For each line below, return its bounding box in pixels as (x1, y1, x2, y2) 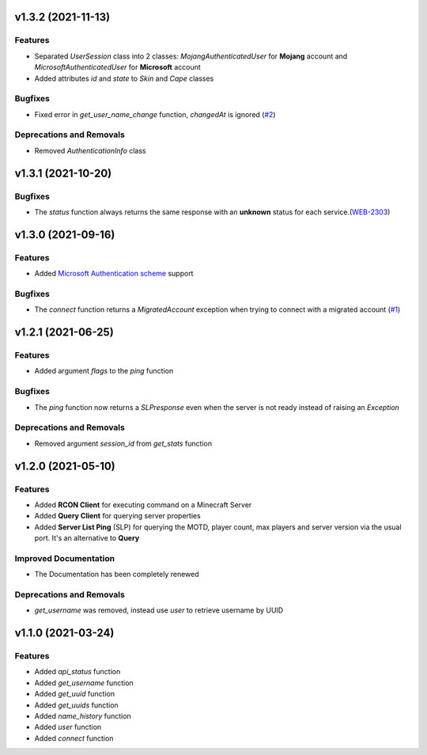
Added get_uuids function (34, 700, 119, 710)
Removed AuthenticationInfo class (34, 146, 146, 155)
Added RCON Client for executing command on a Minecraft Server (34, 499, 252, 510)
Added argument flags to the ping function (34, 366, 174, 376)
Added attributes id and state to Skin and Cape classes (34, 74, 214, 83)
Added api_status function (34, 667, 121, 677)
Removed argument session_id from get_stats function (34, 438, 213, 448)
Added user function (34, 723, 102, 732)
